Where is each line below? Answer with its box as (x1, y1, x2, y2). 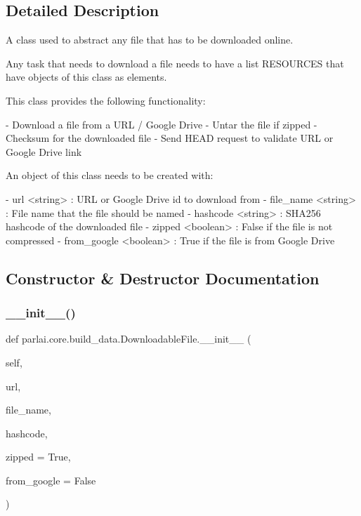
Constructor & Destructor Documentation (6, 267, 320, 289)
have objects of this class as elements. (6, 70, 167, 84)
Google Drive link (6, 144, 82, 159)
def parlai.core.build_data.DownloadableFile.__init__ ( (6, 331, 251, 346)
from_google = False (6, 472, 96, 487)
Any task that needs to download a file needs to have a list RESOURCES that (6, 55, 344, 70)
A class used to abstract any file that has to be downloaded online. (6, 32, 294, 47)
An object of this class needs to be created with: (6, 168, 214, 183)
